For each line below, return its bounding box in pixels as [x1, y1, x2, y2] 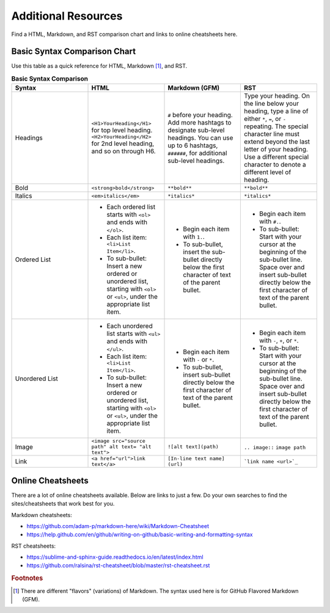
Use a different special [243, 153, 309, 161]
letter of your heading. [243, 145, 309, 154]
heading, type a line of [243, 107, 309, 115]
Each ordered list [106, 203, 156, 211]
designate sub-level [167, 126, 225, 134]
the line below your [243, 100, 299, 108]
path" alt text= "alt [91, 443, 152, 450]
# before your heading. [167, 111, 233, 119]
